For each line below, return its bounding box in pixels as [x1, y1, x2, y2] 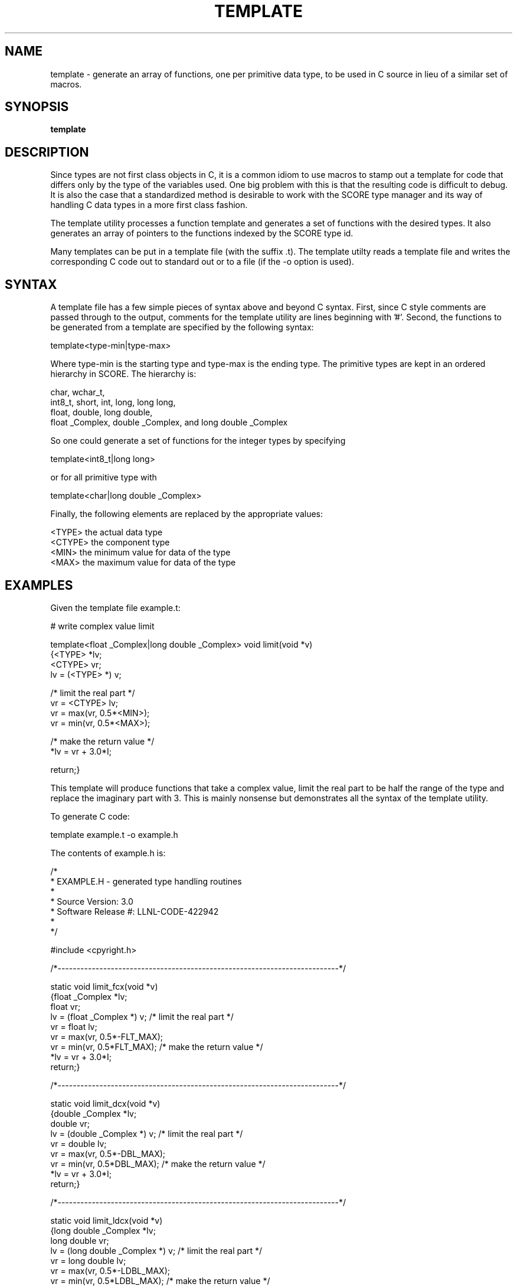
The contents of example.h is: [50, 847, 166, 858]
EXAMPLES [5, 577, 73, 593]
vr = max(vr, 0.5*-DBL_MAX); [50, 1148, 166, 1159]
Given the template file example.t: [50, 602, 181, 613]
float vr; [50, 1001, 81, 1012]
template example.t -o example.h [50, 829, 178, 840]
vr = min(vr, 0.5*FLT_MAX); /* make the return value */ [50, 1041, 263, 1052]
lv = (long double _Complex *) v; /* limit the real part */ [50, 1245, 263, 1256]
